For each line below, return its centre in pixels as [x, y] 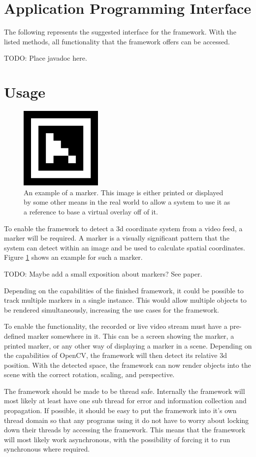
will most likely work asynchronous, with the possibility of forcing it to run [117, 439]
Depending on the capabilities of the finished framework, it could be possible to [124, 290]
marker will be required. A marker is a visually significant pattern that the [117, 238]
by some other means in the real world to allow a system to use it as [127, 202]
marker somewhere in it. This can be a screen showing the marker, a [131, 335]
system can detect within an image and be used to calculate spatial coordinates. [125, 247]
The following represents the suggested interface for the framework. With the [120, 32]
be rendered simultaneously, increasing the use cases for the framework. [112, 309]
